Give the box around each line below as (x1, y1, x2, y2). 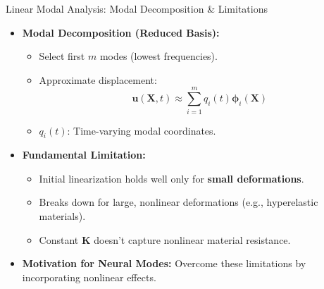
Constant (39, 232, 79, 247)
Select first (39, 49, 85, 63)
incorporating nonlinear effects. (22, 269, 156, 284)
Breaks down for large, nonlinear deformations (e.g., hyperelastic (39, 195, 318, 209)
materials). (39, 209, 86, 223)
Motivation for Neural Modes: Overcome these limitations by (22, 256, 306, 271)
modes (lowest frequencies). (99, 49, 218, 63)
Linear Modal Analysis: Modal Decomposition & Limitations (6, 1, 268, 16)
